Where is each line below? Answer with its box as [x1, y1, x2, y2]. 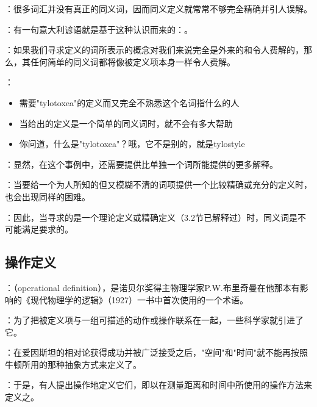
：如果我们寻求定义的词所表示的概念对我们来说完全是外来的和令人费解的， [5, 43, 304, 56]
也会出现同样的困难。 [5, 190, 90, 203]
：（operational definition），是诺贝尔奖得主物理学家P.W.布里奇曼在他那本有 [5, 281, 300, 294]
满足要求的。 [21, 223, 73, 236]
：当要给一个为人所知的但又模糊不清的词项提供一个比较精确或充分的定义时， [5, 178, 312, 191]
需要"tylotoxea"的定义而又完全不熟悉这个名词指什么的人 [19, 96, 240, 109]
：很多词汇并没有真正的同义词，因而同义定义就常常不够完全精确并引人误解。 [5, 2, 312, 15]
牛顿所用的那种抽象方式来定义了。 [5, 358, 141, 370]
